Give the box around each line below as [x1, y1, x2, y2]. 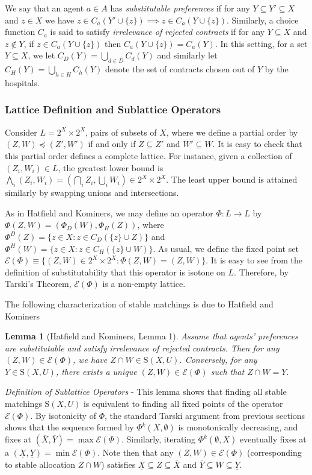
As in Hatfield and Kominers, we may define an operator [5, 206, 213, 219]
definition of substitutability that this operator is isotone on [5, 265, 225, 278]
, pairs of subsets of [85, 125, 157, 138]
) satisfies [101, 458, 136, 470]
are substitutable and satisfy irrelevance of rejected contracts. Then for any [5, 341, 280, 354]
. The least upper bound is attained [166, 173, 298, 186]
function [5, 25, 35, 38]
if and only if [88, 137, 136, 150]
